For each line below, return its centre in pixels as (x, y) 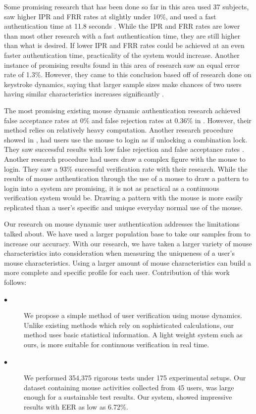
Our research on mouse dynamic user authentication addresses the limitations (122, 224)
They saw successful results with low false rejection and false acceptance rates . (124, 149)
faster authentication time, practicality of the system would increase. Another (122, 55)
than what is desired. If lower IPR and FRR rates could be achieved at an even (124, 45)
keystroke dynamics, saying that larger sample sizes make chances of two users (123, 84)
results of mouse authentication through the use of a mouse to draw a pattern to (126, 178)
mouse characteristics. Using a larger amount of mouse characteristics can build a (128, 262)
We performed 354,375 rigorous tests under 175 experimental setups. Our (135, 378)
